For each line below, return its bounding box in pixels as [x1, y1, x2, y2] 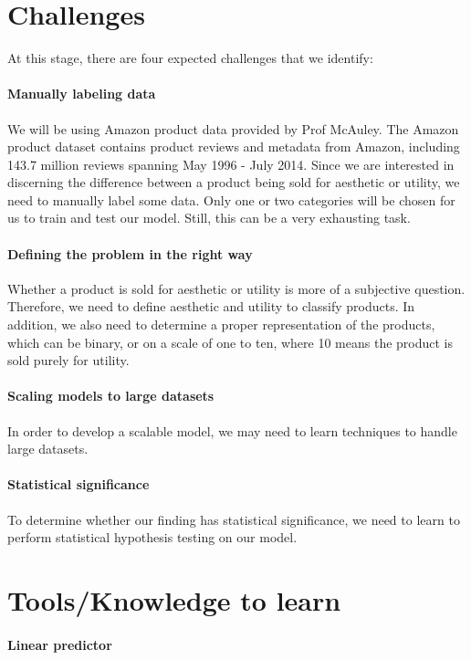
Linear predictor [7, 634, 112, 654]
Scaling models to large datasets [7, 386, 215, 405]
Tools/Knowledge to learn [7, 581, 341, 618]
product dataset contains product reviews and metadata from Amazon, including [7, 137, 460, 156]
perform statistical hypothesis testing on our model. [7, 528, 298, 547]
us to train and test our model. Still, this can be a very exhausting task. [7, 208, 411, 227]
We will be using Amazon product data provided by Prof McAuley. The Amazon [7, 119, 459, 138]
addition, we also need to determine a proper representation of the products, [7, 315, 435, 334]
